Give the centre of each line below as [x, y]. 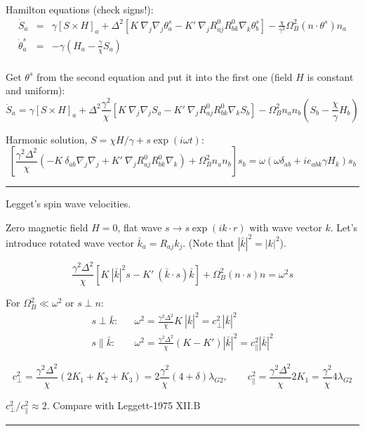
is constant [330, 76]
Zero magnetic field [47, 227]
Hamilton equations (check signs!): [80, 9]
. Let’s [344, 227]
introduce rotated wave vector [70, 242]
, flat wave [140, 227]
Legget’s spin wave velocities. [68, 204]
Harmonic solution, [47, 139]
